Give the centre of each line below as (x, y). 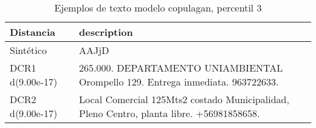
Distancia (33, 32)
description (106, 32)
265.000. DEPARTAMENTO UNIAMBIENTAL (181, 68)
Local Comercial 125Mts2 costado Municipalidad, (184, 99)
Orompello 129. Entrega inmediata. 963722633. (179, 82)
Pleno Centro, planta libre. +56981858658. (170, 113)
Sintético (28, 50)
